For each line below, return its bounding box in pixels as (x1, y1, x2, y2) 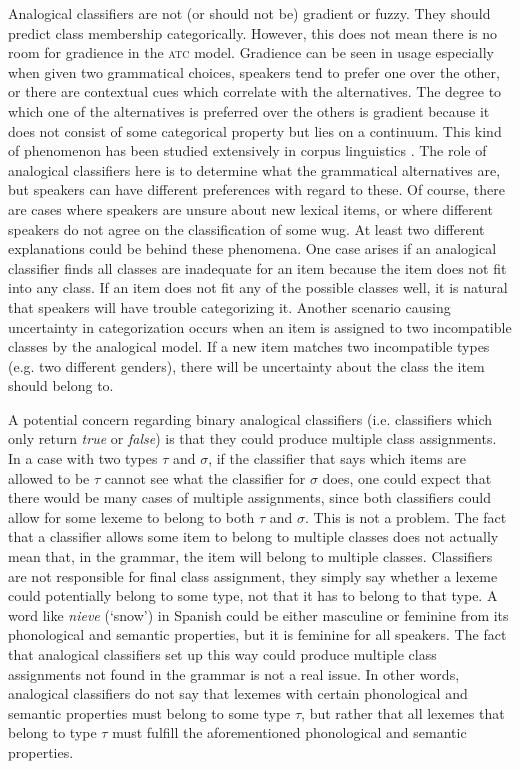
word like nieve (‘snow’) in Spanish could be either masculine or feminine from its (8, 604, 509, 625)
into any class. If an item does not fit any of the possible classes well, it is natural (8, 277, 508, 298)
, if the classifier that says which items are (208, 448, 467, 469)
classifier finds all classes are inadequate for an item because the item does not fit (8, 257, 507, 278)
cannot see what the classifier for (104, 467, 306, 488)
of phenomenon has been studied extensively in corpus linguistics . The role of (8, 140, 487, 161)
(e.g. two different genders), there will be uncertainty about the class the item (8, 355, 485, 376)
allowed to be (8, 467, 90, 488)
